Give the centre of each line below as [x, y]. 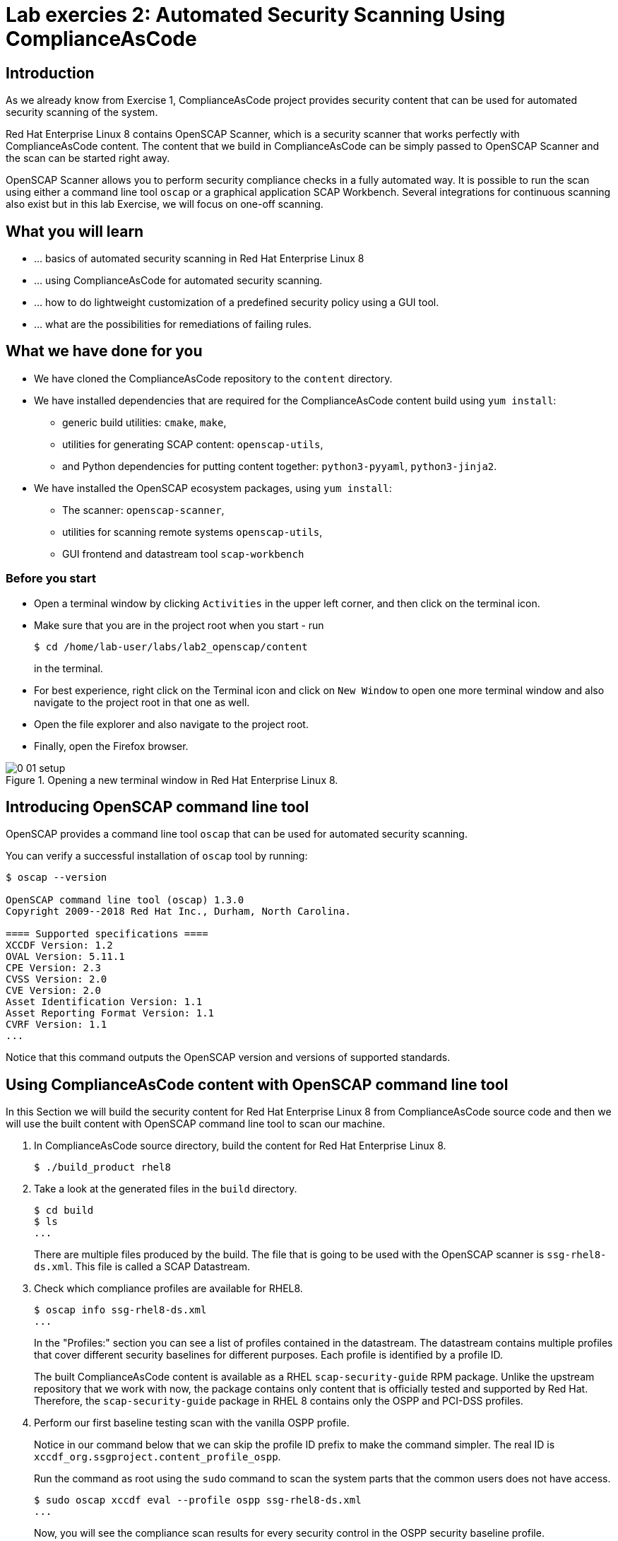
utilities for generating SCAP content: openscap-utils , [193, 444]
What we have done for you [104, 351]
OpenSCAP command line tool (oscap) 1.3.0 [125, 900]
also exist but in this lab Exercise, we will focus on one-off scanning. [165, 204]
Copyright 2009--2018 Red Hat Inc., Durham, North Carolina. [178, 912]
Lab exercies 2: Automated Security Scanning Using [256, 15]
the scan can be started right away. [88, 158]
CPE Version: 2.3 [53, 968]
